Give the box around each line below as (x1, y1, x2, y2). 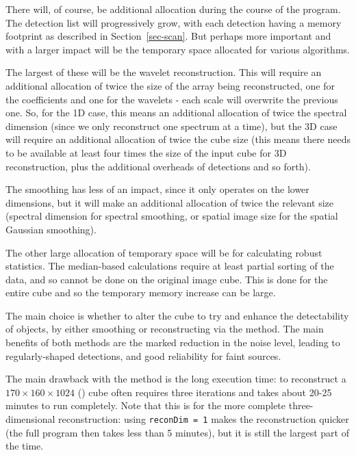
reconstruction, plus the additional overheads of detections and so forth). (5, 159, 311, 173)
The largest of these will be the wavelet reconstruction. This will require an (5, 65, 322, 79)
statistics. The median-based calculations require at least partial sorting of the (5, 259, 334, 273)
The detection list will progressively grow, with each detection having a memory (5, 15, 342, 29)
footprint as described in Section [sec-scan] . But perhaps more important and (5, 29, 331, 43)
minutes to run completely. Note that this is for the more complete (5, 398, 286, 413)
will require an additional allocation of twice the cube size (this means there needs (5, 132, 351, 146)
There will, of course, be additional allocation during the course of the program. (5, 2, 341, 16)
